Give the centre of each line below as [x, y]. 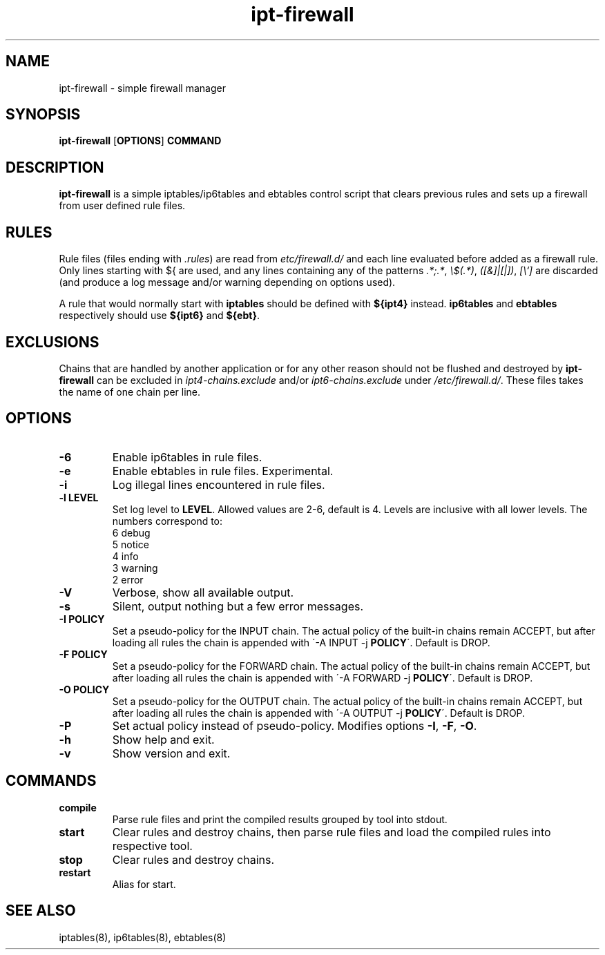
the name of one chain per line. [130, 392]
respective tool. [152, 846]
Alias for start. [144, 884]
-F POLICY [83, 654]
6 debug [131, 532]
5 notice [131, 544]
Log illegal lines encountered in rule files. [219, 484]
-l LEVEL [79, 497]
